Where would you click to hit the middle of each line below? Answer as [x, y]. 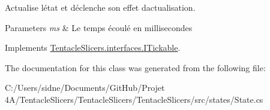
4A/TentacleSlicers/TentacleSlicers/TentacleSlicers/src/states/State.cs [134, 99]
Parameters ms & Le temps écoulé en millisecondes [99, 27]
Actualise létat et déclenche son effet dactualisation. [100, 7]
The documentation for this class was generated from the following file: [135, 67]
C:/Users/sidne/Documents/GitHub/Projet [85, 88]
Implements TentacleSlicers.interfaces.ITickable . [93, 48]
